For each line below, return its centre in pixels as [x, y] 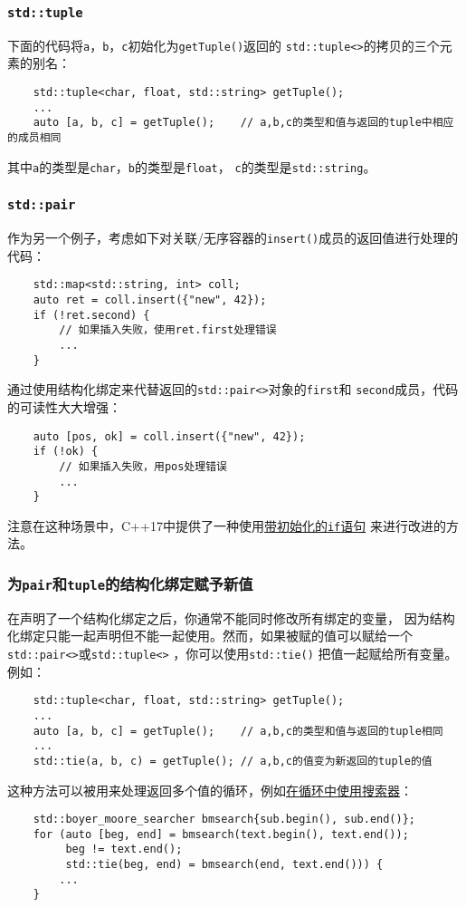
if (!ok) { [66, 452]
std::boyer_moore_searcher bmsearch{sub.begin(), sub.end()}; [224, 820]
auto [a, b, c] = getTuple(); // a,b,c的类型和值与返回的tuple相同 [238, 731]
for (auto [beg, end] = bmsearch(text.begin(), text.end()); [221, 834]
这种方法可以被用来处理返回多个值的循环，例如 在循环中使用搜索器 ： [210, 790]
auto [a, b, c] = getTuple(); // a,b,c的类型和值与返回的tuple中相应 [243, 123]
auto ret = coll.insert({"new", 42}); [150, 300]
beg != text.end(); [124, 849]
